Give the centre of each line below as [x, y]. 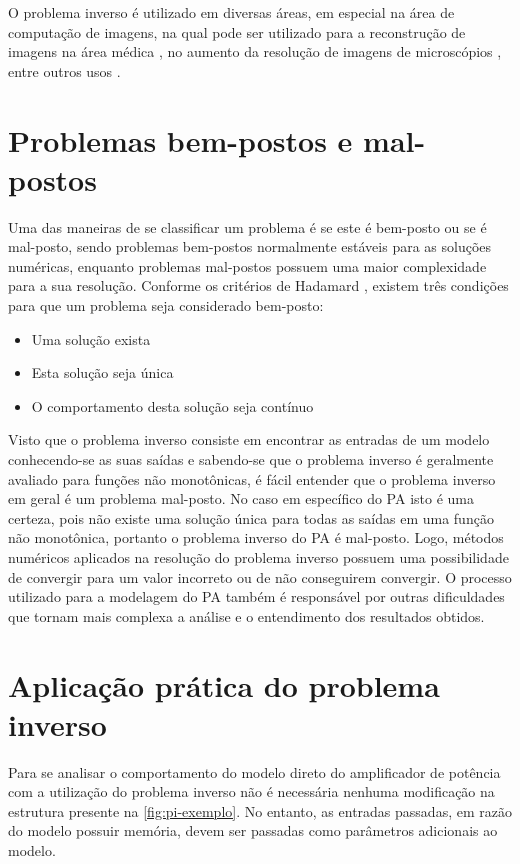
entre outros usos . [64, 70]
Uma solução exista [91, 338]
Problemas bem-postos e [180, 139]
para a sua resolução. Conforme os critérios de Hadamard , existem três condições [258, 285]
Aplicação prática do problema [224, 684]
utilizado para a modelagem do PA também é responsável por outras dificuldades [256, 596]
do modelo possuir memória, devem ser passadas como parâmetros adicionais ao [253, 830]
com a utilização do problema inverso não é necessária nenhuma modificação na [251, 791]
